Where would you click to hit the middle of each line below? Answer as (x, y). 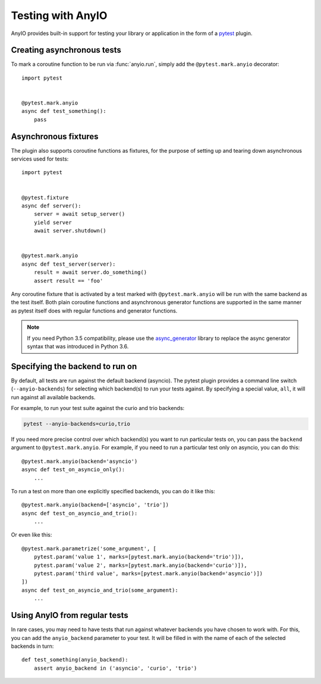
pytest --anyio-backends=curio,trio (77, 424)
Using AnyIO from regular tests (70, 615)
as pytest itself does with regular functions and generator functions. (94, 311)
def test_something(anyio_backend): (75, 660)
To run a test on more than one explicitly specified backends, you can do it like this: (113, 491)
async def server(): (51, 206)
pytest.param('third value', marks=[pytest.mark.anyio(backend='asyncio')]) (148, 574)
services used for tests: (40, 159)
